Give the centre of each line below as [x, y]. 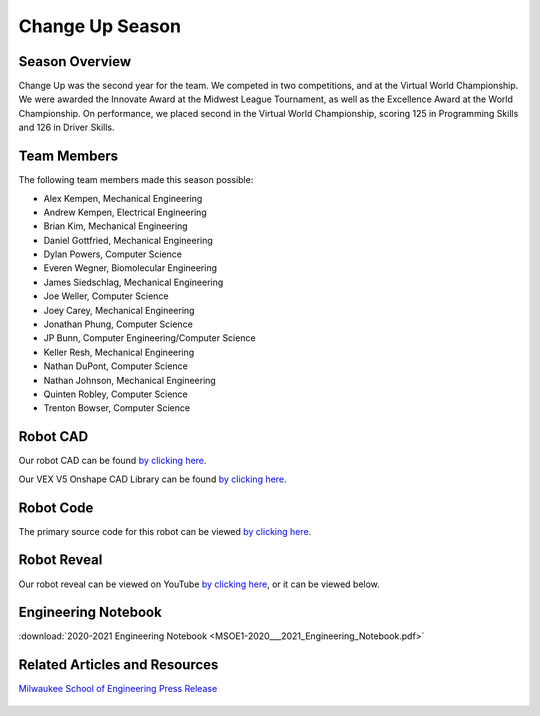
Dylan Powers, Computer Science [113, 254]
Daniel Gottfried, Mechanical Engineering [128, 240]
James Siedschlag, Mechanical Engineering [133, 282]
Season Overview [75, 61]
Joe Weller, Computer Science [106, 296]
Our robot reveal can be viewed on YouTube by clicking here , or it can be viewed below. [199, 584]
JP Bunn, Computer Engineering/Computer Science [149, 338]
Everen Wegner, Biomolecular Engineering [130, 268]
